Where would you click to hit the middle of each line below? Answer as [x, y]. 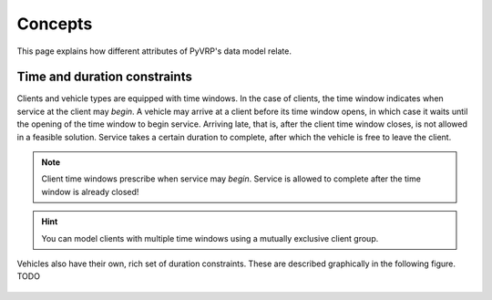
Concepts [55, 24]
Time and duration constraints [105, 77]
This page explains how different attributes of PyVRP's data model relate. [154, 51]
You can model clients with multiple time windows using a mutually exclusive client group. [210, 238]
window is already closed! [90, 191]
